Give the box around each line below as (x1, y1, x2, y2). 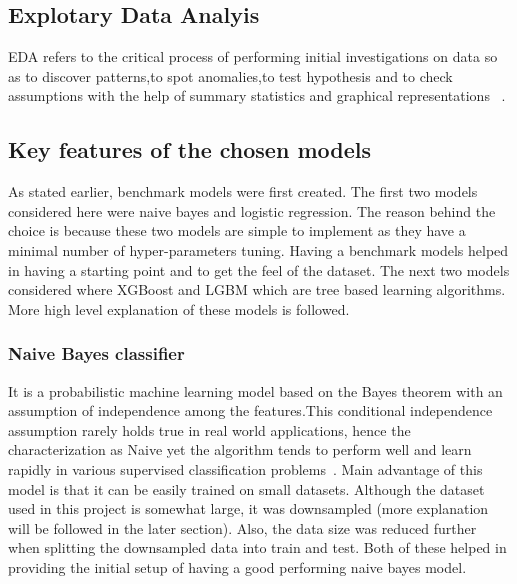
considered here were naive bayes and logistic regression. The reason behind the (8, 200, 496, 221)
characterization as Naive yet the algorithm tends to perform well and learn (8, 439, 472, 460)
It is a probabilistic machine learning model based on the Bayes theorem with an (8, 380, 503, 401)
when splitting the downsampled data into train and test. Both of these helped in (8, 537, 507, 558)
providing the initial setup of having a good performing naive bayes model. (8, 556, 467, 577)
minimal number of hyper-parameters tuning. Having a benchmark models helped (8, 239, 509, 260)
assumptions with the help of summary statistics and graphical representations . (8, 85, 506, 106)
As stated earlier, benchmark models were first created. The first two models (8, 181, 478, 202)
